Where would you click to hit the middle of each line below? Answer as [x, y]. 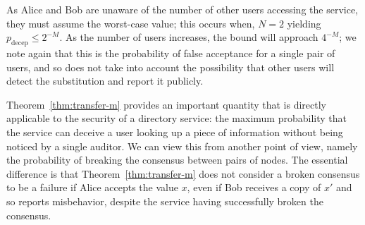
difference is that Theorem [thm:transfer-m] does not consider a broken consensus [183, 173]
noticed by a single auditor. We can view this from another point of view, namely [182, 146]
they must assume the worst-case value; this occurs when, [131, 23]
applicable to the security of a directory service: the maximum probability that [177, 118]
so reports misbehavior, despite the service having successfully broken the [165, 201]
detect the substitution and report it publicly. [105, 81]
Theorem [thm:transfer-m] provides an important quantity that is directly [166, 104]
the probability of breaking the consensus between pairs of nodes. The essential [177, 160]
